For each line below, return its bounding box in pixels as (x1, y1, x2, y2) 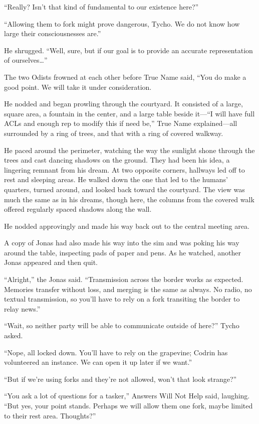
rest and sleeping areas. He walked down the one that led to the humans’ (4, 174, 228, 185)
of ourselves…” (4, 55, 48, 65)
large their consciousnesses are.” (4, 28, 101, 39)
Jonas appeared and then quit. (4, 257, 98, 267)
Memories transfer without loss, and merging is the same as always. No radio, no (4, 284, 252, 294)
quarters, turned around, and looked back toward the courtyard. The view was (4, 184, 245, 194)
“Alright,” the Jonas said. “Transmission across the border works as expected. (4, 274, 243, 285)
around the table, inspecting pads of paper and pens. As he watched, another (4, 247, 241, 257)
